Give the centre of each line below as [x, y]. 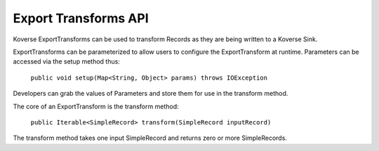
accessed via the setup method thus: [67, 62]
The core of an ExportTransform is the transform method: [96, 106]
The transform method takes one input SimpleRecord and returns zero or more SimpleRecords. [150, 138]
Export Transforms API [81, 18]
